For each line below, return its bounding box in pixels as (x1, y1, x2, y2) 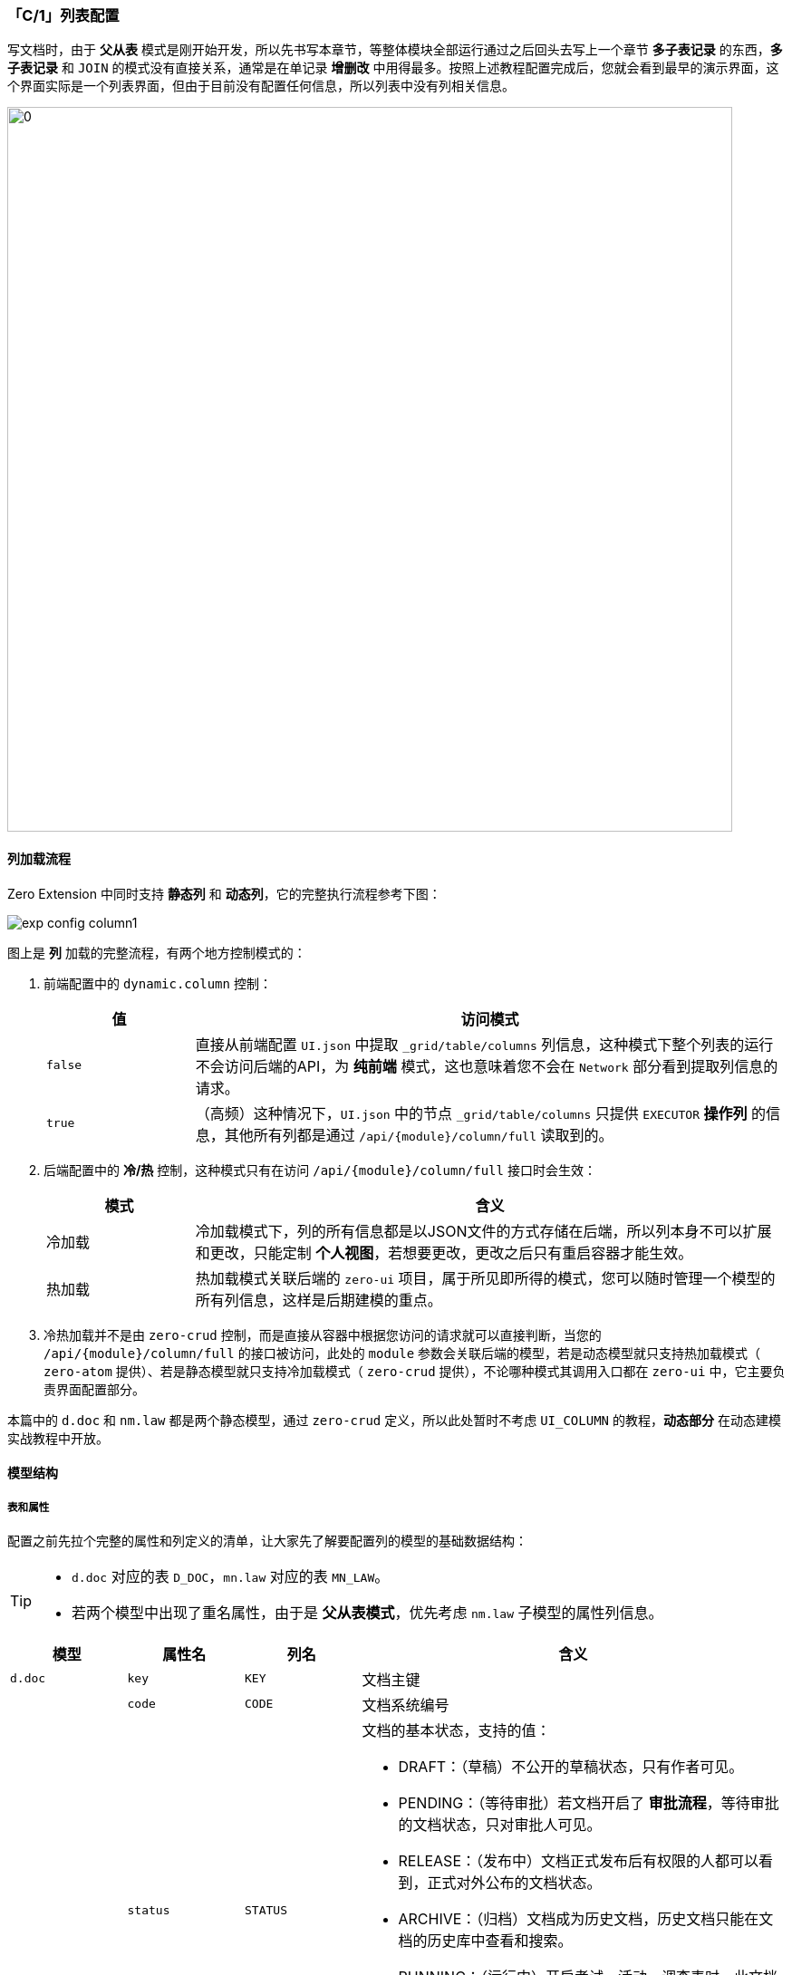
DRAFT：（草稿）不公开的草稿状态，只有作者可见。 (398, 1757, 744, 1776)
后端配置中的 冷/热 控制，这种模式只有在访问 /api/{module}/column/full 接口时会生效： (43, 1161, 596, 1178)
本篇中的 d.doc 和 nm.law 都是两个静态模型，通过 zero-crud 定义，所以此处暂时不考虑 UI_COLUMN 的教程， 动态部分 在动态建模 (7, 1411, 781, 1428)
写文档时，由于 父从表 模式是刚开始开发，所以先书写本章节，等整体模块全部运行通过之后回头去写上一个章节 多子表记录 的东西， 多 (7, 42, 783, 58)
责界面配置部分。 (43, 1381, 145, 1397)
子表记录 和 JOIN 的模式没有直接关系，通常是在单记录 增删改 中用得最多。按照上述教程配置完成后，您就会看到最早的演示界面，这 (7, 60, 779, 76)
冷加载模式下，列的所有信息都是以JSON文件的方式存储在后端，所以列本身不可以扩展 (195, 1221, 772, 1240)
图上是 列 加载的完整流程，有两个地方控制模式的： (7, 944, 306, 960)
